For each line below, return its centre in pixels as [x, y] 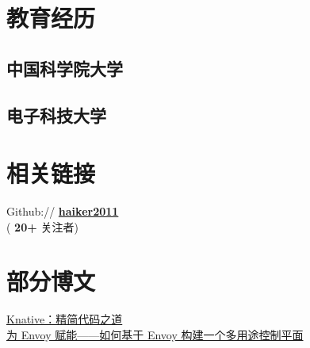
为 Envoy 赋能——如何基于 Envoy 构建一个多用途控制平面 [155, 334]
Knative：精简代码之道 [65, 319]
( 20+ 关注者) [42, 226]
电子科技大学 [56, 115]
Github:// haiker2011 [63, 211]
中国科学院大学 [65, 68]
